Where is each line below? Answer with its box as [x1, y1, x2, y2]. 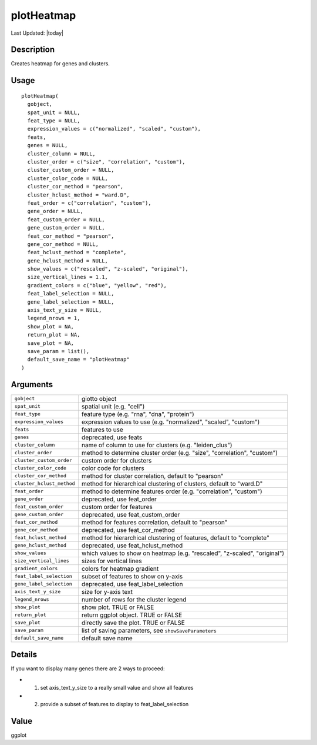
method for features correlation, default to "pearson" [81, 518, 228, 526]
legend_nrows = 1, [27, 315, 80, 322]
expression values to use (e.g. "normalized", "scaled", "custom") [81, 418, 260, 426]
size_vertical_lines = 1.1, [27, 274, 109, 281]
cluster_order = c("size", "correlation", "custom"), [27, 158, 186, 165]
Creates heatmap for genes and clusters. [11, 60, 110, 67]
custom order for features [81, 503, 153, 511]
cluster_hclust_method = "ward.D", [27, 191, 130, 198]
